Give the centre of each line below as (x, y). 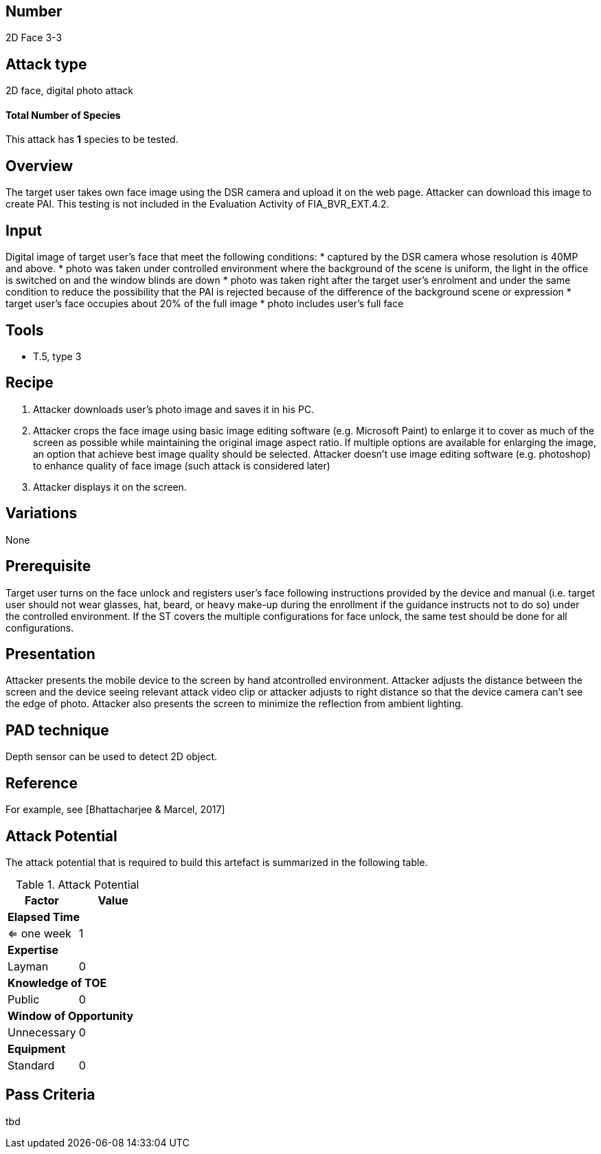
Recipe (30, 383)
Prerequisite (48, 566)
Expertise (33, 950)
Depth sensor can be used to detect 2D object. (112, 757)
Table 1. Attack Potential (78, 884)
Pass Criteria (50, 1095)
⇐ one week (39, 933)
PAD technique (57, 730)
